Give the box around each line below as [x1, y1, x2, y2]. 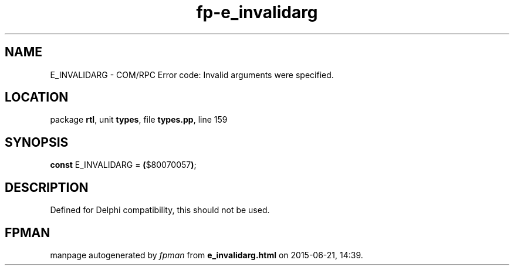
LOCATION [5, 90, 69, 105]
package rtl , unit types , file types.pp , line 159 [50, 114, 228, 125]
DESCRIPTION [5, 180, 89, 195]
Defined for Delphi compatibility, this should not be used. [50, 205, 270, 215]
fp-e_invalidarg [196, 2, 318, 22]
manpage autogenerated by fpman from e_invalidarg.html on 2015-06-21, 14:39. [50, 249, 363, 260]
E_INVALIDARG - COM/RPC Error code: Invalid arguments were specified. [50, 69, 334, 80]
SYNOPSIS [5, 134, 69, 150]
